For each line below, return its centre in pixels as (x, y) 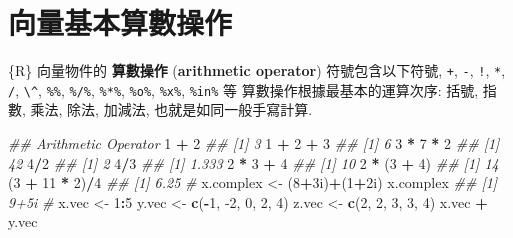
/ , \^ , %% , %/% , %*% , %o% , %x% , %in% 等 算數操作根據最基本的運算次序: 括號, (243, 89)
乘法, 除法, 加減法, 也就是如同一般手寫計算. (171, 109)
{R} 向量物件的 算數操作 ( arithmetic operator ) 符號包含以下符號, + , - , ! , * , (257, 70)
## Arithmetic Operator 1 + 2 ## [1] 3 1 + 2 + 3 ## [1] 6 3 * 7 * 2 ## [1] (254, 143)
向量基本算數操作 (120, 22)
